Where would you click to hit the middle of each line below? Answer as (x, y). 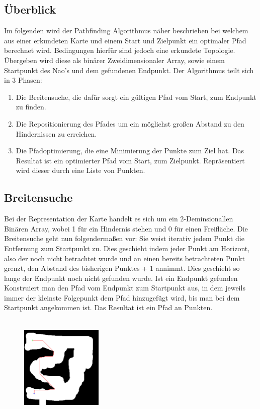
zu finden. (31, 107)
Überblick (30, 9)
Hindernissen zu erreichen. (56, 133)
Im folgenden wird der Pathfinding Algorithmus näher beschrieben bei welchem (126, 31)
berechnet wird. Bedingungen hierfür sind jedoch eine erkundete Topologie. (120, 50)
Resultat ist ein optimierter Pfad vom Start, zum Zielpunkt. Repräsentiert (130, 160)
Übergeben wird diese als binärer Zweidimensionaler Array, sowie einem (114, 60)
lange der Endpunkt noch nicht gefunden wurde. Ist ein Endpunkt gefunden (121, 278)
